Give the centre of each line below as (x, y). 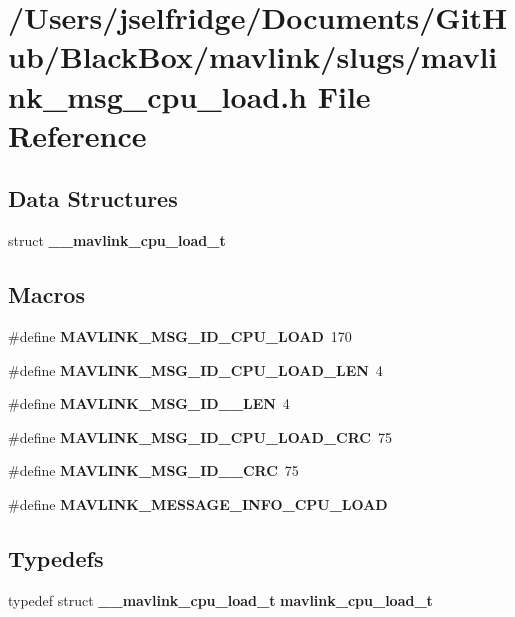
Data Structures (93, 198)
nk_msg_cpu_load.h (158, 95)
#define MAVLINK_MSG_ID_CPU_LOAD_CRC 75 (200, 436)
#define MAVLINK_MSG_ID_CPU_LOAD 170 (180, 335)
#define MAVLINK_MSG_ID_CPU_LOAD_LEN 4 (195, 369)
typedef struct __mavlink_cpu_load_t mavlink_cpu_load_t (220, 599)
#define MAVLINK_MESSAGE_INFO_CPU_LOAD (198, 503)
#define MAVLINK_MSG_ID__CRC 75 (153, 470)
